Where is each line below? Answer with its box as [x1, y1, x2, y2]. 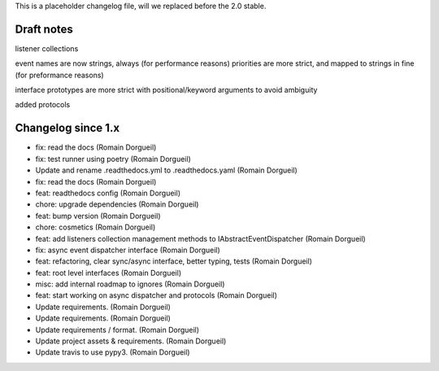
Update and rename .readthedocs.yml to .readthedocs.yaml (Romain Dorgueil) [35, 165, 298, 175]
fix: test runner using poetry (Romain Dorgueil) [35, 154, 191, 164]
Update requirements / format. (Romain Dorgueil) [35, 325, 199, 334]
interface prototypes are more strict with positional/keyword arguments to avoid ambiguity [15, 85, 318, 95]
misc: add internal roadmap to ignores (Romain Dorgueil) [35, 279, 225, 289]
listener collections [15, 43, 79, 53]
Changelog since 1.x [15, 121, 120, 135]
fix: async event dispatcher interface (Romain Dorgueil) [35, 245, 221, 255]
